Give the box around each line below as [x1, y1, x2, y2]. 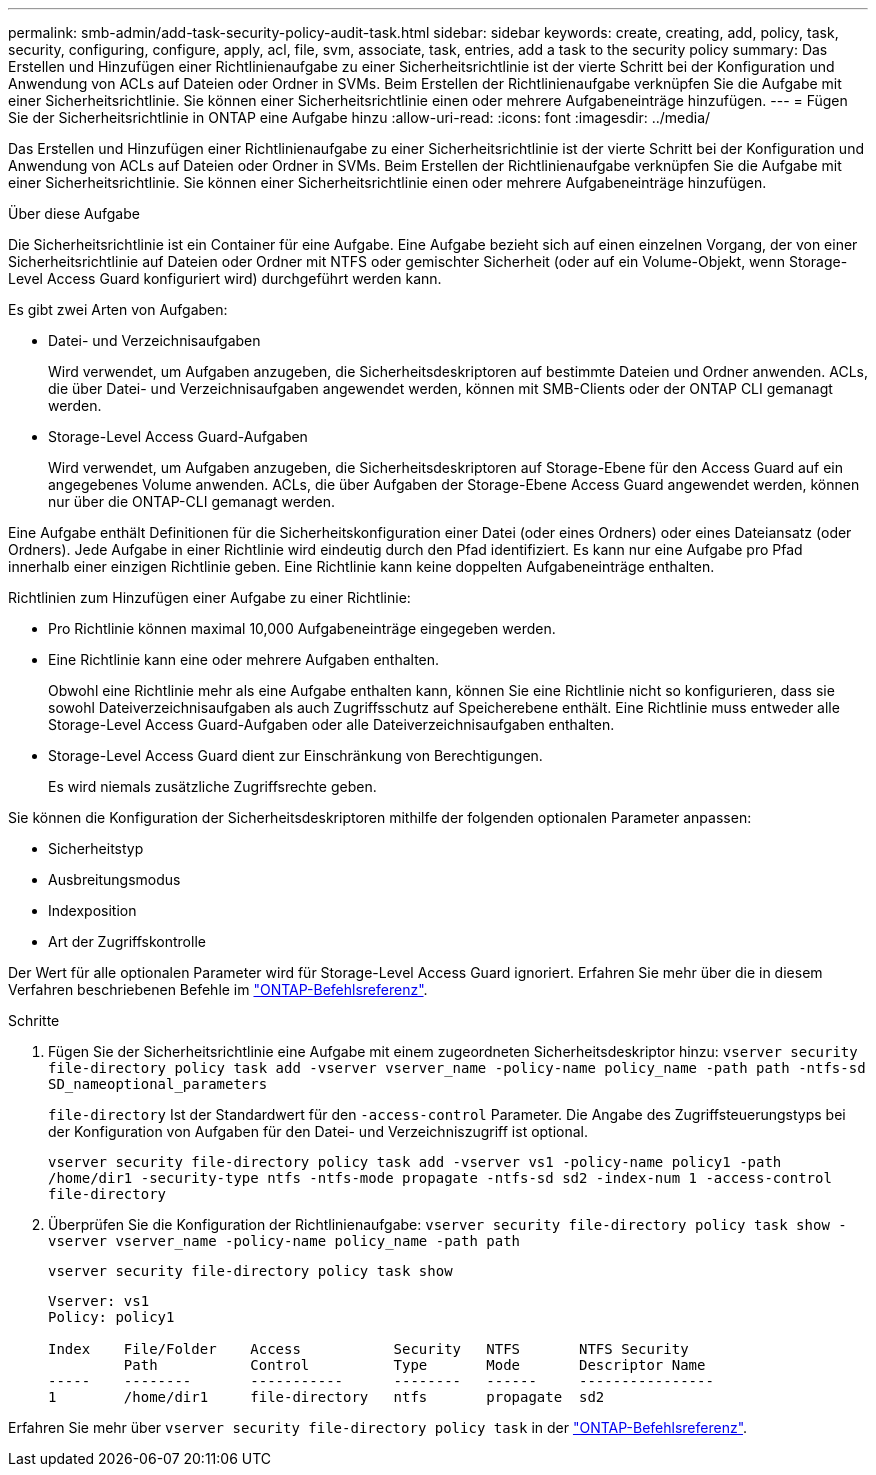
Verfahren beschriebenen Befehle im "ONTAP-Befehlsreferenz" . [8, 981, 428, 998]
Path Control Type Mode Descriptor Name [123, 1357, 706, 1373]
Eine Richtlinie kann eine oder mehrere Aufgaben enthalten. [48, 651, 440, 668]
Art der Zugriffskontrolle [48, 933, 206, 950]
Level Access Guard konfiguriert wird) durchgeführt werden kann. [8, 270, 442, 287]
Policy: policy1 [48, 1309, 175, 1325]
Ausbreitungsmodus [48, 871, 181, 888]
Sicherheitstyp [48, 840, 144, 857]
